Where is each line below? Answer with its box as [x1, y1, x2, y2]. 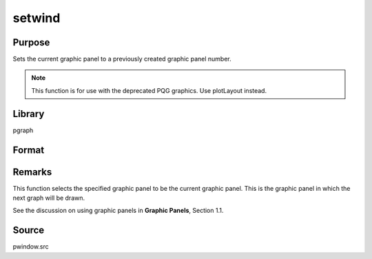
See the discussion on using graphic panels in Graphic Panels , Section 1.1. [12, 207, 224, 215]
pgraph [12, 126, 34, 134]
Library [12, 107, 45, 120]
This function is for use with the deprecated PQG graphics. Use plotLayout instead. [31, 86, 267, 94]
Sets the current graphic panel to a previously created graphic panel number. [12, 55, 232, 63]
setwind [12, 10, 61, 25]
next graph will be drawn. [12, 194, 85, 203]
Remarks [12, 166, 52, 178]
